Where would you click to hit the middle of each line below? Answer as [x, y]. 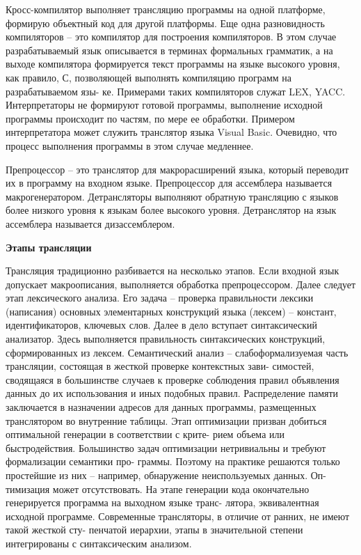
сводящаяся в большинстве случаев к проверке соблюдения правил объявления [173, 379]
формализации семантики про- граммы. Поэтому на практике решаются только [173, 461]
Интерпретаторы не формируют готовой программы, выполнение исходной [164, 105]
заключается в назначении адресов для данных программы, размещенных [161, 407]
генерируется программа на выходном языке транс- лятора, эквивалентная [162, 502]
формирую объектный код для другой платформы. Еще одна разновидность [165, 23]
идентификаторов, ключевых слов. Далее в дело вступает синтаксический [162, 325]
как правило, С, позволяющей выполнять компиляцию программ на [149, 77]
